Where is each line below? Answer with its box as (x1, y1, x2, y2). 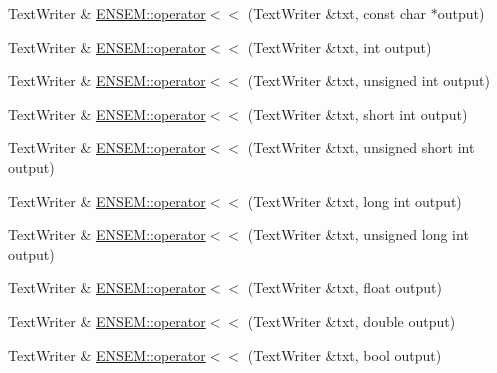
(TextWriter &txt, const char (247, 3, 427, 23)
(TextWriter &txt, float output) (247, 277, 442, 298)
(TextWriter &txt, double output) (247, 310, 456, 331)
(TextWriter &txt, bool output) (247, 344, 442, 365)
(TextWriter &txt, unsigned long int (247, 224, 469, 245)
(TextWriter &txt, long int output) (247, 190, 462, 211)
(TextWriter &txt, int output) (247, 36, 432, 57)
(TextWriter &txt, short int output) (247, 103, 468, 124)
